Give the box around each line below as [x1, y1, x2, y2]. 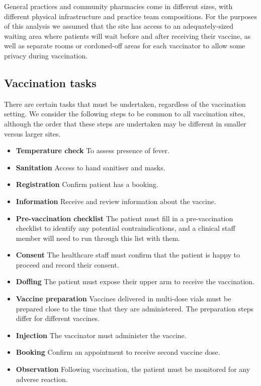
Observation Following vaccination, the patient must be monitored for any [16, 364, 250, 374]
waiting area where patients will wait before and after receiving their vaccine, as [4, 30, 251, 41]
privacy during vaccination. [4, 50, 88, 60]
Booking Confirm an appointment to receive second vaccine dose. [16, 347, 220, 357]
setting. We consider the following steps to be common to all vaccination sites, [4, 108, 245, 119]
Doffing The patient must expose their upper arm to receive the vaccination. [16, 276, 254, 287]
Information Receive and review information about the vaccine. [16, 196, 216, 206]
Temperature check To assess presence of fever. [16, 145, 169, 156]
